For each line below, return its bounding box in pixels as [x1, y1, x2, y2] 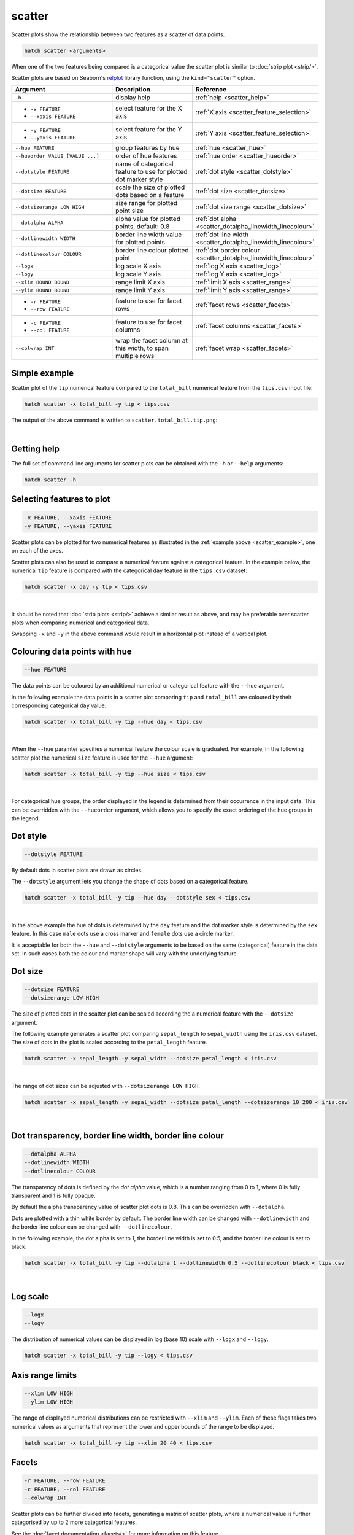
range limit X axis [115, 278, 166, 287]
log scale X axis [115, 262, 161, 270]
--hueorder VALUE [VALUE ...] [15, 152, 99, 159]
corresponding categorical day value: [11, 702, 107, 709]
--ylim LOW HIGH [24, 1399, 74, 1405]
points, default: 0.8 [115, 222, 170, 231]
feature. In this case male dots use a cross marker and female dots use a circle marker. [11, 930, 234, 938]
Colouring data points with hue [11, 647, 132, 657]
